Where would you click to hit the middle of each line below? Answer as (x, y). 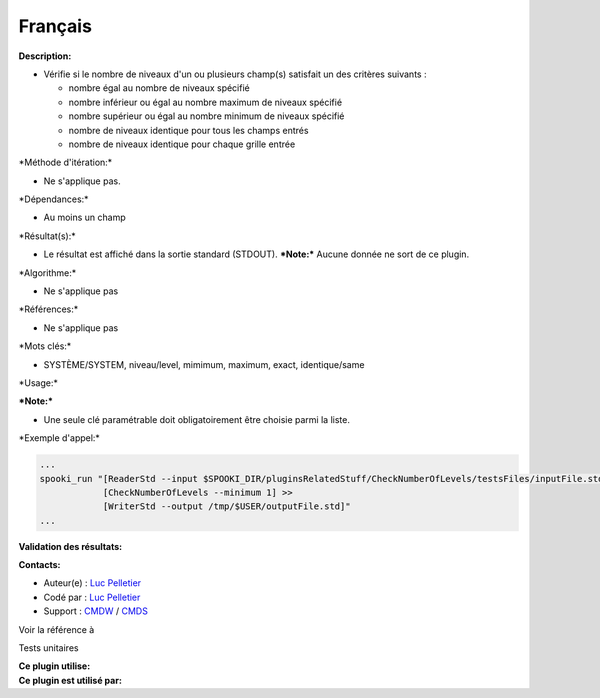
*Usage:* (38, 382)
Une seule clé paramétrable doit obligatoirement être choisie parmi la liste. (196, 419)
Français (55, 26)
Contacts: (39, 565)
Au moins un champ (84, 217)
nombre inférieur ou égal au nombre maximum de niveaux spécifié (205, 102)
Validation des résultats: (70, 546)
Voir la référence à (56, 629)
